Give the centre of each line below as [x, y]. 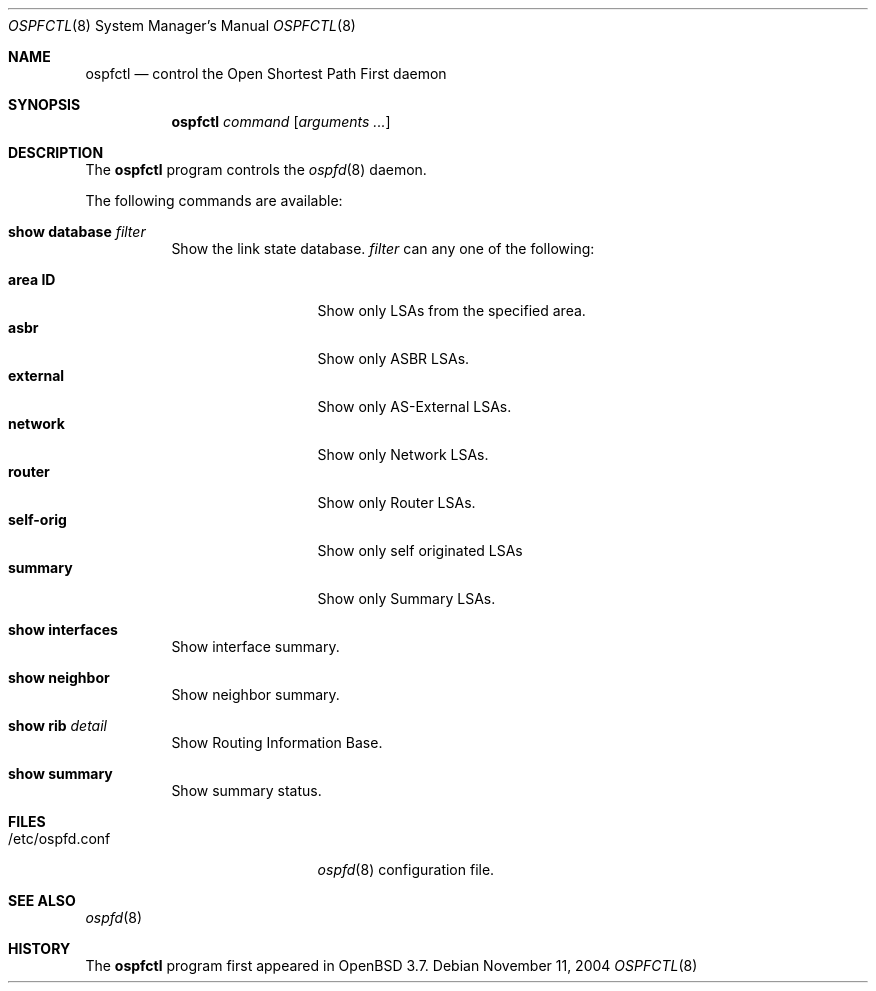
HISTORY [39, 948]
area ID [32, 279]
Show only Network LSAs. [403, 454]
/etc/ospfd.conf [59, 838]
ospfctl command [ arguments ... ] [281, 121]
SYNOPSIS [44, 104]
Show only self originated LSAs [420, 550]
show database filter [77, 231]
